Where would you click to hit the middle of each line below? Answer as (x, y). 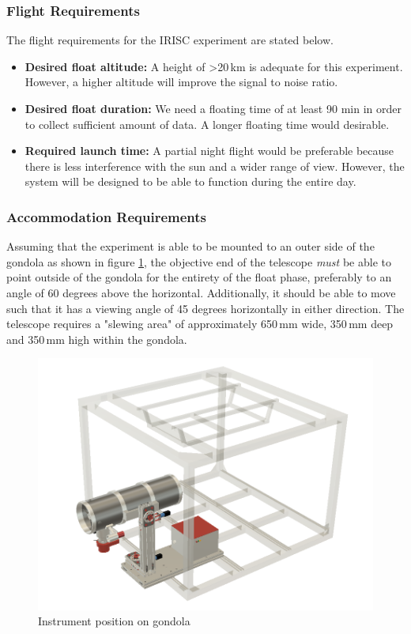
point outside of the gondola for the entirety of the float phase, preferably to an (199, 277)
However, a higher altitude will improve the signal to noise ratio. (181, 82)
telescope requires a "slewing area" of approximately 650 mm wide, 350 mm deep (200, 324)
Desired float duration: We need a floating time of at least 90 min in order (213, 108)
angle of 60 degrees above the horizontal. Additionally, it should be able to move (201, 292)
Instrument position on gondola (114, 621)
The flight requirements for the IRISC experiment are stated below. (170, 40)
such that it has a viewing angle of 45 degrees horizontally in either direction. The (205, 308)
